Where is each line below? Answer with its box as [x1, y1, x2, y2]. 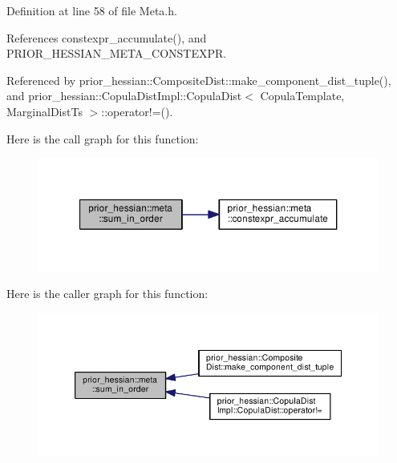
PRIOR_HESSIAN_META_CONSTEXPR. [6, 45, 227, 62]
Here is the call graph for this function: [6, 130, 199, 147]
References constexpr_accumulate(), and [6, 29, 207, 46]
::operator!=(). [101, 103, 173, 119]
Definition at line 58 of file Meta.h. [6, 2, 177, 18]
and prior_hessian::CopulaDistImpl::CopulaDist [6, 87, 242, 104]
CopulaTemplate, [260, 87, 345, 104]
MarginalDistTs [6, 103, 83, 119]
